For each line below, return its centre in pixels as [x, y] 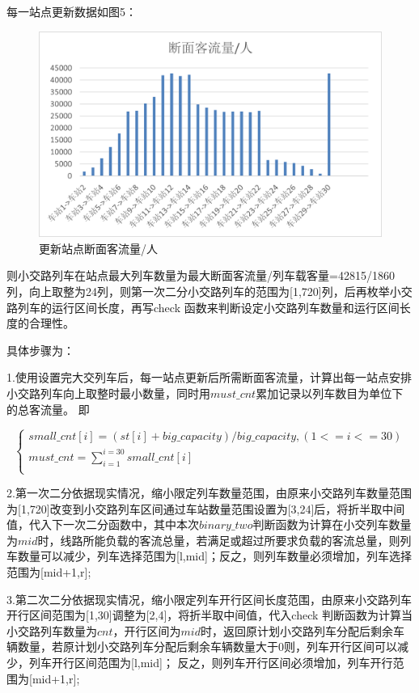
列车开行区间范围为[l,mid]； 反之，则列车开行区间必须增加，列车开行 [211, 663]
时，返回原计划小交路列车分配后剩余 [296, 630]
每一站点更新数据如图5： [72, 11]
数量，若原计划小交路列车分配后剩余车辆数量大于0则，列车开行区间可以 [207, 647]
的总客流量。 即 [48, 409]
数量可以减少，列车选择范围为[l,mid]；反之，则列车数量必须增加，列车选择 [214, 556]
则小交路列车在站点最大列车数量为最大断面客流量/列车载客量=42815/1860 [201, 275]
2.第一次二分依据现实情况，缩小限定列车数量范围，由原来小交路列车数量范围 [209, 493]
